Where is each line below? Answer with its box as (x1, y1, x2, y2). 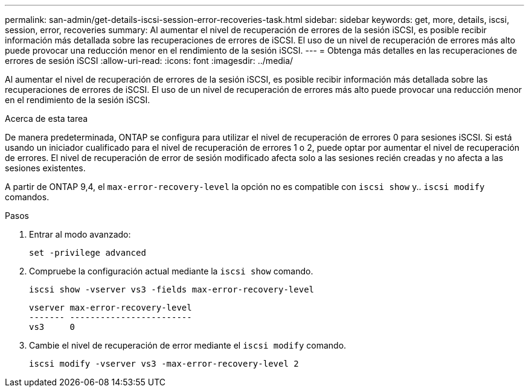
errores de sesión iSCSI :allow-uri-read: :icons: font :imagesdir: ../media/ (5, 55, 293, 66)
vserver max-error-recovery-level (29, 303, 192, 312)
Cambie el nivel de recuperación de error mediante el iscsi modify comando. (29, 340, 347, 350)
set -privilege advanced (29, 248, 146, 258)
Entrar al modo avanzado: (29, 229, 131, 239)
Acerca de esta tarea (5, 113, 88, 124)
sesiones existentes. (5, 163, 86, 173)
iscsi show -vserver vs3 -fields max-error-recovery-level (29, 285, 315, 294)
